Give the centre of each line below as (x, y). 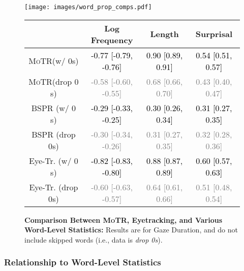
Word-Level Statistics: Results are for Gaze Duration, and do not (131, 230)
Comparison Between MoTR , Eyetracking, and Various (124, 219)
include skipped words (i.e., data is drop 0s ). (94, 239)
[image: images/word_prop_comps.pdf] (88, 7)
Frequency (112, 40)
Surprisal (214, 34)
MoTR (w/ (47, 61)
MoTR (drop (50, 81)
